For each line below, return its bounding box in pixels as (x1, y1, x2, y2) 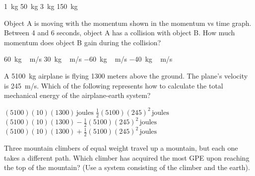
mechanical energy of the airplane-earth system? (4, 90, 151, 100)
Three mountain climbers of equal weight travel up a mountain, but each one (4, 143, 238, 153)
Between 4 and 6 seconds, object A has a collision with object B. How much (4, 27, 235, 38)
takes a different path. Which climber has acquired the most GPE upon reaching (4, 152, 250, 163)
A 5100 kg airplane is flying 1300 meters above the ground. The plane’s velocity (4, 70, 248, 81)
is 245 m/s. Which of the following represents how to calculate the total (4, 80, 223, 90)
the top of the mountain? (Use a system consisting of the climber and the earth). (4, 162, 250, 173)
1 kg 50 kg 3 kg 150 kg (4, 1, 78, 11)
